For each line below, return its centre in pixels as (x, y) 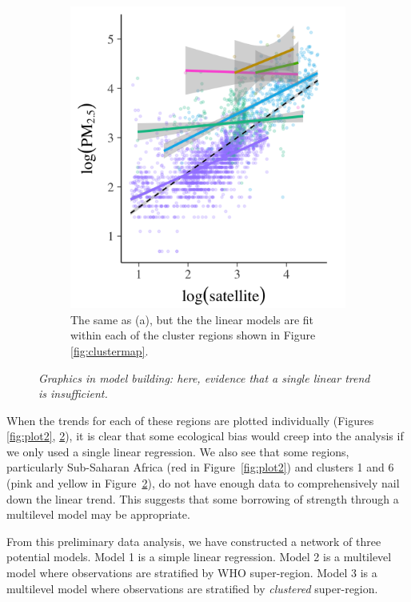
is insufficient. (73, 393)
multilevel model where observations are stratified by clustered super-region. (192, 588)
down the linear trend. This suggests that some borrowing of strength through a (203, 498)
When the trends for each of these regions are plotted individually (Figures (190, 420)
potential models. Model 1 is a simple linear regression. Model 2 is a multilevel (199, 557)
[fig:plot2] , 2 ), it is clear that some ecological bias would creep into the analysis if (205, 436)
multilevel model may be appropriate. (98, 514)
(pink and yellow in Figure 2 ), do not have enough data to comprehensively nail (203, 483)
